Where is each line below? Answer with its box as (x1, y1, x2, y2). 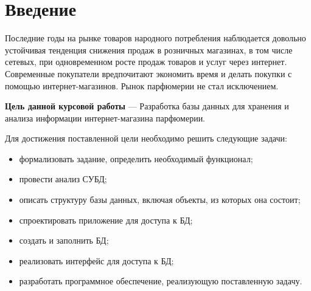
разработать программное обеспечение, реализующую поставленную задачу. (19, 275, 302, 287)
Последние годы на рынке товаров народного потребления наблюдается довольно (5, 32, 306, 44)
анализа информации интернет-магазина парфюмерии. (5, 111, 206, 124)
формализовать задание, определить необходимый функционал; (19, 152, 253, 165)
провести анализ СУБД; (19, 173, 107, 185)
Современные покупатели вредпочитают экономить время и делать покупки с (5, 67, 292, 80)
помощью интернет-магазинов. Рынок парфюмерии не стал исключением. (5, 79, 279, 92)
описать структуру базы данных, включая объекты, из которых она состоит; (19, 193, 301, 206)
